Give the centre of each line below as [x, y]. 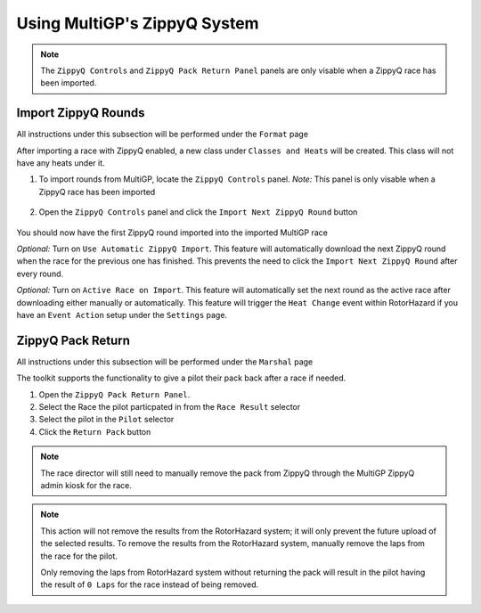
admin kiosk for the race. [86, 485]
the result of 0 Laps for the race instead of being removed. [150, 584]
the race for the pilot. [79, 556]
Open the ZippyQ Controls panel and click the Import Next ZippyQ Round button [198, 212]
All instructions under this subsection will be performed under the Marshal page [165, 362]
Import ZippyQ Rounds [81, 113]
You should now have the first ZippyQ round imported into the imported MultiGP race [172, 233]
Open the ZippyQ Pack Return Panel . [114, 394]
